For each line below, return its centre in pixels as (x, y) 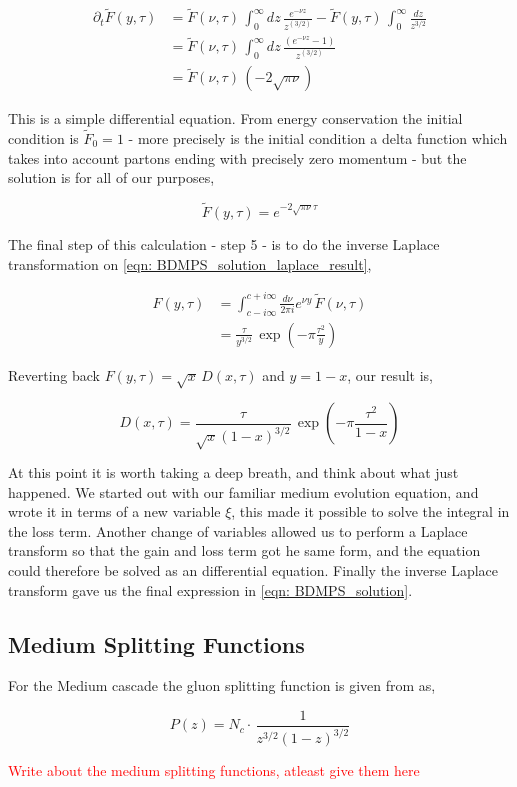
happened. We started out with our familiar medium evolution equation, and (243, 491)
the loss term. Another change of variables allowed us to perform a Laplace (238, 530)
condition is (43, 138)
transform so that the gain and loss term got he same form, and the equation (244, 550)
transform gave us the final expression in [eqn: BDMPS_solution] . (210, 589)
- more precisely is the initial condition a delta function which (318, 138)
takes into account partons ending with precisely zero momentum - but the (237, 157)
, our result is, (390, 374)
